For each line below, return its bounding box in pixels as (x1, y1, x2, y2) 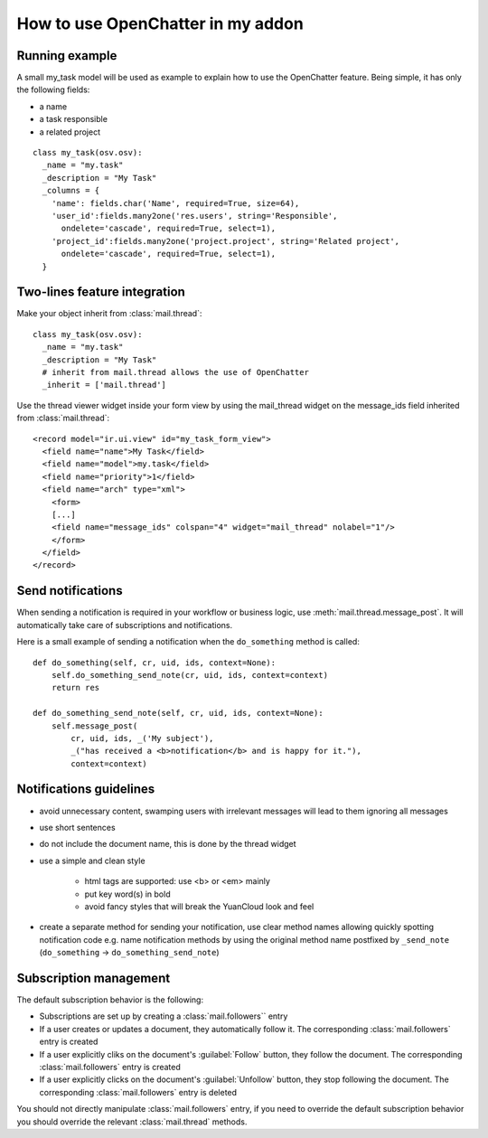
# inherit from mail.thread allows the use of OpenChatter (42, 367, 309, 377)
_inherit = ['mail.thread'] (42, 380, 167, 390)
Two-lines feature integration (16, 285, 185, 300)
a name (39, 100, 68, 112)
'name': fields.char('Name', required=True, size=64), (51, 198, 300, 208)
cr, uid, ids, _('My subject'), (70, 733, 214, 743)
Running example (16, 48, 117, 63)
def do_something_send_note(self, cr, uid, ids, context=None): (33, 708, 324, 719)
